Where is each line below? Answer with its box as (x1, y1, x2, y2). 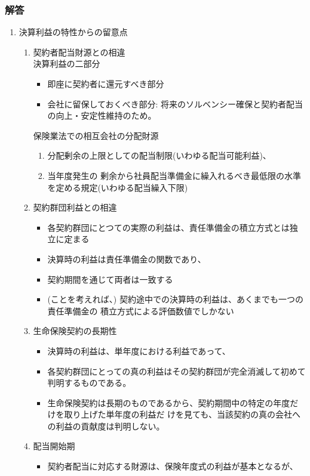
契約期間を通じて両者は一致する (47, 273, 173, 285)
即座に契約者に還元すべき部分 (47, 78, 164, 89)
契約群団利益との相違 (33, 201, 117, 214)
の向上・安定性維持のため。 (47, 109, 156, 122)
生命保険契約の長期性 (33, 324, 117, 337)
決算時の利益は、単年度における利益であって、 (47, 344, 231, 357)
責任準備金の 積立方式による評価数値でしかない (47, 304, 234, 317)
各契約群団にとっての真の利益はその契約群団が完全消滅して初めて (47, 364, 306, 377)
